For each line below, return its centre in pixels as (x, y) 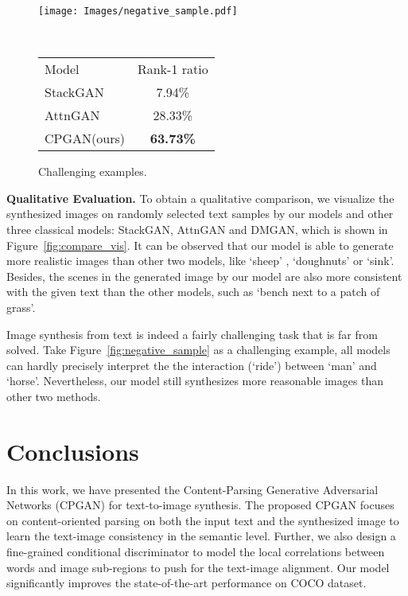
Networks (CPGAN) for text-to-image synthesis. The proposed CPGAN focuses (200, 505)
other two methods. (54, 396)
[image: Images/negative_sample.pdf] (138, 11)
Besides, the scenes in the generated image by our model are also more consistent (204, 276)
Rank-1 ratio (173, 69)
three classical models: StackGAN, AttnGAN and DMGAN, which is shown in (197, 230)
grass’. (21, 307)
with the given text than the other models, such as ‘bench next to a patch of (193, 292)
